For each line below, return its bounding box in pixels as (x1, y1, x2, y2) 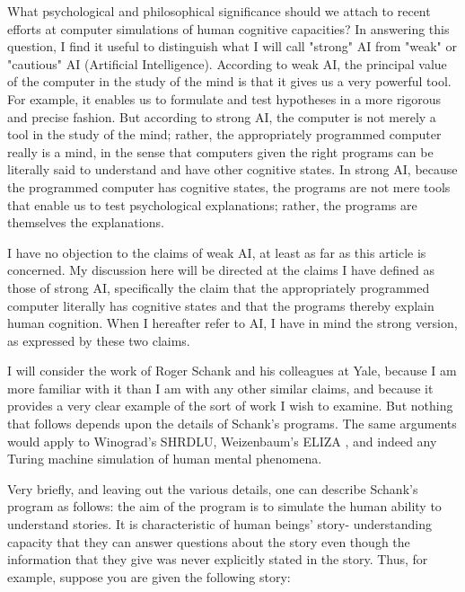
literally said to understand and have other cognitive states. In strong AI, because (7, 160, 458, 179)
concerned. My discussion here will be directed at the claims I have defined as (7, 261, 435, 279)
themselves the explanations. (7, 213, 164, 232)
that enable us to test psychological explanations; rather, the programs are (7, 195, 417, 214)
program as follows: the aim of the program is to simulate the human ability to (7, 497, 442, 516)
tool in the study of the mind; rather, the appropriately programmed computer (7, 125, 442, 144)
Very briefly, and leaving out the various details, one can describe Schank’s (7, 479, 418, 498)
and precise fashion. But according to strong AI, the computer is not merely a (7, 107, 436, 126)
